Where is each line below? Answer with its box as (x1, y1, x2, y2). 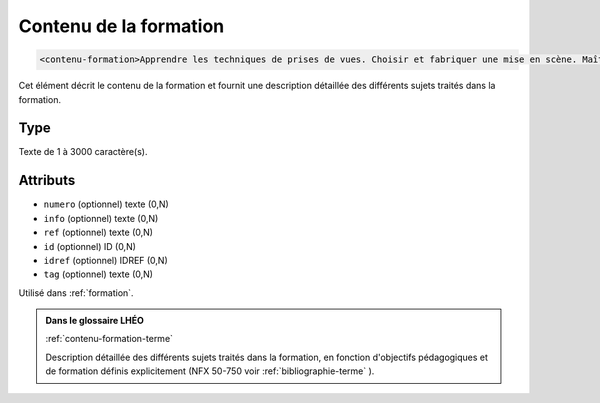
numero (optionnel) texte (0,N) (43, 198, 169, 210)
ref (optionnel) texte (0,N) (43, 226, 154, 239)
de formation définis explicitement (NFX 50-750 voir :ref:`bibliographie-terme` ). (45, 365, 375, 377)
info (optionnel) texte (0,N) (43, 212, 159, 224)
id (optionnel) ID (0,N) (43, 240, 137, 252)
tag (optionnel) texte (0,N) (43, 268, 154, 280)
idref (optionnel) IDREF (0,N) (43, 254, 169, 266)
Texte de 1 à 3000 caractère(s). (18, 146, 149, 158)
